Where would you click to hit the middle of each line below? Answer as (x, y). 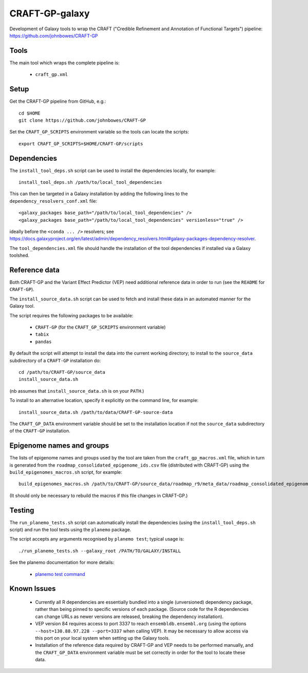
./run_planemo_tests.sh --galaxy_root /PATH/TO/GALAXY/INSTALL (100, 551)
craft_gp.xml (52, 75)
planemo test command (60, 574)
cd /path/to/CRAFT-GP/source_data (62, 372)
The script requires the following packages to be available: (71, 315)
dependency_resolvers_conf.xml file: (53, 201)
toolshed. (20, 255)
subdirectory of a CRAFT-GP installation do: (55, 360)
